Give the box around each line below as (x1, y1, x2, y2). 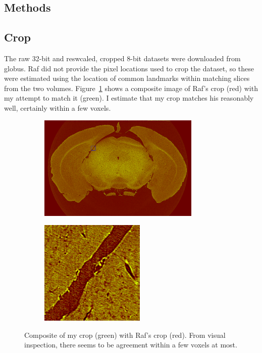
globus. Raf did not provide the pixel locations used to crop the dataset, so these (4, 63, 254, 73)
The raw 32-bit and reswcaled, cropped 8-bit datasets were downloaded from (4, 53, 241, 63)
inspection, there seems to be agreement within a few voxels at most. (24, 339, 237, 350)
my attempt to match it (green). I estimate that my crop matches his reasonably (4, 93, 254, 103)
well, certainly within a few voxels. (4, 102, 111, 113)
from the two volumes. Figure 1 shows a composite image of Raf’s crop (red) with (4, 82, 258, 93)
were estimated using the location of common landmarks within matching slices (4, 73, 250, 83)
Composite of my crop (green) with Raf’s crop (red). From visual (24, 329, 226, 340)
